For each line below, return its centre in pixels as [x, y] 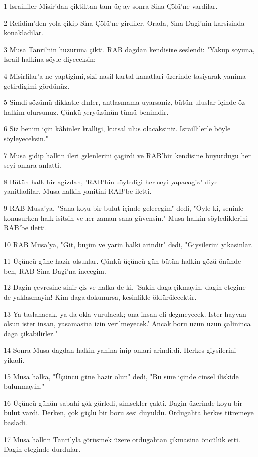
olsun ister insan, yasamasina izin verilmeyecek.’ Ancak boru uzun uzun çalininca [127, 323]
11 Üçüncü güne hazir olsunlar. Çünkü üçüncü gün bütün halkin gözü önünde [123, 261]
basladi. [16, 422]
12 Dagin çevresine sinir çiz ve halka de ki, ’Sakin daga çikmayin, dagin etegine [125, 287]
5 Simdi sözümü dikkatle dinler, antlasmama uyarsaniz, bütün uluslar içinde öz [125, 102]
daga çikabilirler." [31, 333]
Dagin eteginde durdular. [42, 449]
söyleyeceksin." [26, 138]
